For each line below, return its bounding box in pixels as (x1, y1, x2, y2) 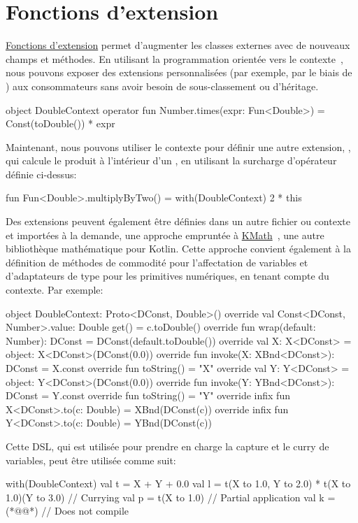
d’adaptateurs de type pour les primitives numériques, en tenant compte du (6, 268, 329, 283)
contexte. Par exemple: (6, 282, 103, 297)
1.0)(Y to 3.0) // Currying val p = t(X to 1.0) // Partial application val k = (6, 489, 336, 504)
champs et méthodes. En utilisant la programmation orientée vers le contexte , (6, 51, 343, 66)
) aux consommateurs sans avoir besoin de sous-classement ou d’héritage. (6, 78, 319, 93)
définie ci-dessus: (6, 166, 77, 181)
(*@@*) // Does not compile (6, 503, 129, 518)
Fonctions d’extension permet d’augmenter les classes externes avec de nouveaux (6, 38, 350, 52)
